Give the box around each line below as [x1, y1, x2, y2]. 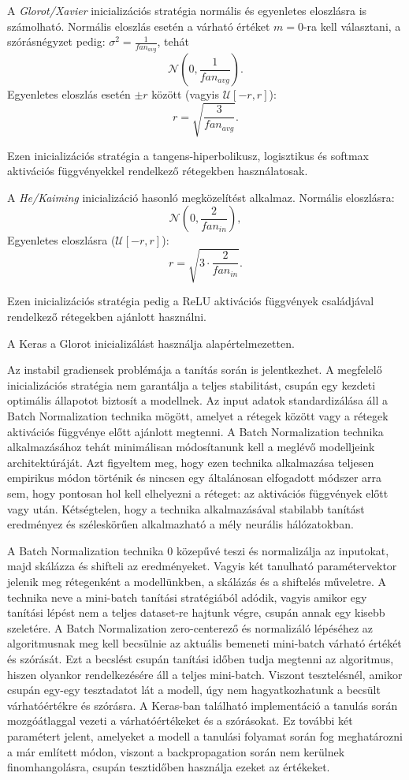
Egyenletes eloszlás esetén [7, 86, 131, 103]
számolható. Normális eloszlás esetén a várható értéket [7, 17, 270, 34]
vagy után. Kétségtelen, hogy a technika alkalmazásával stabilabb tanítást [7, 500, 365, 517]
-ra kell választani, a [303, 17, 401, 34]
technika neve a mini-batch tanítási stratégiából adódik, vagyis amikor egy [7, 588, 367, 605]
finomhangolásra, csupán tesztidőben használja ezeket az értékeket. [7, 759, 330, 775]
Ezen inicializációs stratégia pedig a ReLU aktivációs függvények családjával [7, 293, 374, 309]
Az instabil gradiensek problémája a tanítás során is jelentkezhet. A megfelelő [7, 361, 382, 378]
